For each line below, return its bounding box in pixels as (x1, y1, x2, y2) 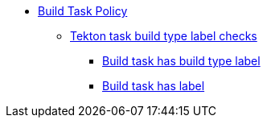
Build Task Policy (38, 4, 128, 18)
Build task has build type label (102, 54, 261, 68)
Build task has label (102, 79, 205, 93)
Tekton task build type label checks (70, 29, 257, 43)
